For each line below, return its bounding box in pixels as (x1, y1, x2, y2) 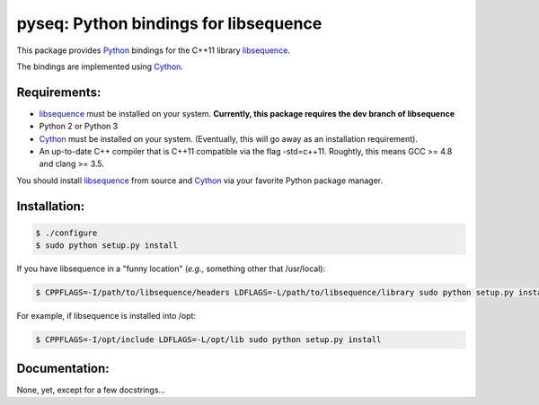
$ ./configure (35, 227, 98, 238)
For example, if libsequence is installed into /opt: (16, 311, 197, 321)
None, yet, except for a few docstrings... (16, 384, 166, 395)
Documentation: (16, 360, 110, 376)
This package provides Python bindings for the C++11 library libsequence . (16, 45, 291, 56)
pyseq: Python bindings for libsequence (16, 13, 323, 33)
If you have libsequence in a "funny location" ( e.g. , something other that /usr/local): (16, 263, 326, 274)
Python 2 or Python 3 (39, 121, 119, 132)
